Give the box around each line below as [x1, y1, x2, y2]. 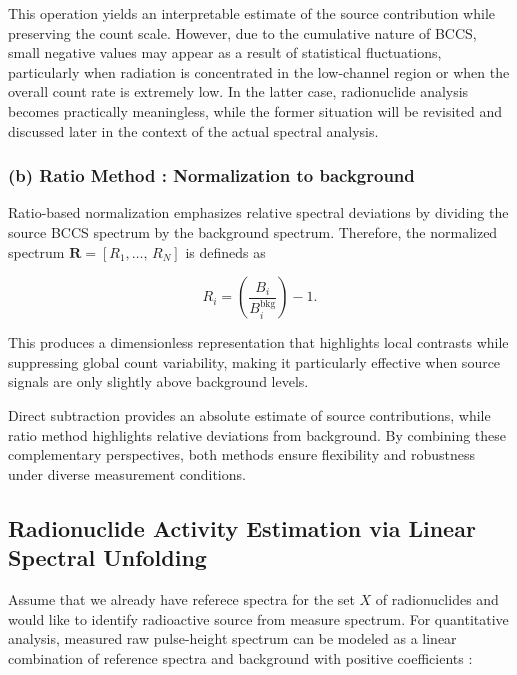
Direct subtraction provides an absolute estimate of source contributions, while [8, 404, 491, 425]
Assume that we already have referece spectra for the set [8, 588, 355, 609]
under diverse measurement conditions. [8, 463, 246, 484]
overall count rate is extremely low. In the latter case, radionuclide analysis [8, 81, 469, 102]
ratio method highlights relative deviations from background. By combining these [8, 424, 507, 445]
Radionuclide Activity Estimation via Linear [8, 512, 476, 543]
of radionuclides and [375, 588, 499, 609]
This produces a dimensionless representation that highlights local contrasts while [8, 332, 509, 353]
